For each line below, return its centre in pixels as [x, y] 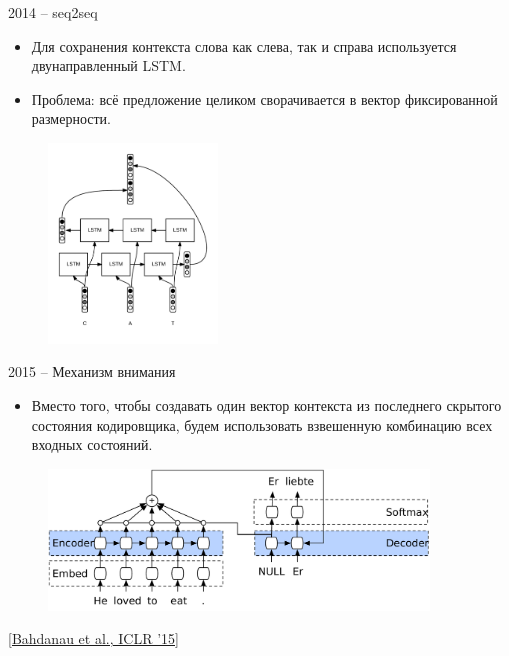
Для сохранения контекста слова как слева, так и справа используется [244, 45]
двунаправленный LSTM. [108, 65]
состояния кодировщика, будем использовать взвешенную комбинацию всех [262, 424]
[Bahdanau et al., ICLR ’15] [93, 638]
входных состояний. [92, 444]
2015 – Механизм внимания [92, 371]
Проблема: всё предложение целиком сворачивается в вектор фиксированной [264, 98]
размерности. [71, 118]
